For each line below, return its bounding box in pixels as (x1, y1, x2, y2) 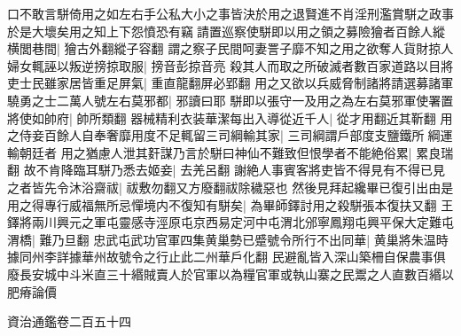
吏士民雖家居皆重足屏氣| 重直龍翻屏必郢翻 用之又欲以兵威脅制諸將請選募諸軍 (7, 74, 454, 92)
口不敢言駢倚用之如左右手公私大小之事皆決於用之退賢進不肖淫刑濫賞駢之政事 (7, 4, 454, 22)
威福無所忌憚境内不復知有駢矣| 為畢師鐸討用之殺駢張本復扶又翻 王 (68, 195, 454, 214)
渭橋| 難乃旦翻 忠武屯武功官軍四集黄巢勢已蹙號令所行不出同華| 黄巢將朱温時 (7, 230, 449, 248)
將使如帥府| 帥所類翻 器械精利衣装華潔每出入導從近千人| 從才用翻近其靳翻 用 (7, 108, 453, 127)
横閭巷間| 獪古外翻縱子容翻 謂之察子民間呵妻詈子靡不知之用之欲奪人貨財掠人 (7, 39, 454, 58)
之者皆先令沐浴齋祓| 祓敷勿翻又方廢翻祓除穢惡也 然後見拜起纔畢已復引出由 (7, 177, 441, 196)
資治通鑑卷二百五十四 (7, 312, 131, 331)
